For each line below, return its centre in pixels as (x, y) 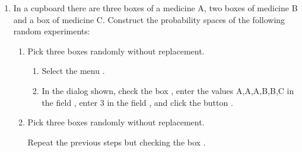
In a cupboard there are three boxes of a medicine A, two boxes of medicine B (155, 8)
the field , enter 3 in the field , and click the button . (137, 102)
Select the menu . (73, 71)
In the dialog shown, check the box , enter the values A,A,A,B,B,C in (168, 90)
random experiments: (52, 31)
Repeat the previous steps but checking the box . (117, 142)
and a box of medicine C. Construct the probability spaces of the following (149, 19)
